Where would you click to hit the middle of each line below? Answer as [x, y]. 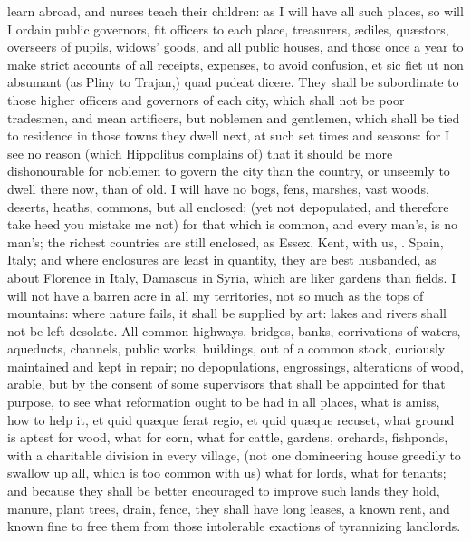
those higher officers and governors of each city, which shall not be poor [206, 99]
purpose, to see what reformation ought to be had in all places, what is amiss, [224, 402]
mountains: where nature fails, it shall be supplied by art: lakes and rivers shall [227, 313]
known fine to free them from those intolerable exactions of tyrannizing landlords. [234, 526]
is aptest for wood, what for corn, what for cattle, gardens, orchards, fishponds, [228, 437]
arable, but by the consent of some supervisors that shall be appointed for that [226, 384]
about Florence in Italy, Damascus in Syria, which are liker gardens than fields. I [232, 277]
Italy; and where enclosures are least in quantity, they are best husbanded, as [222, 260]
